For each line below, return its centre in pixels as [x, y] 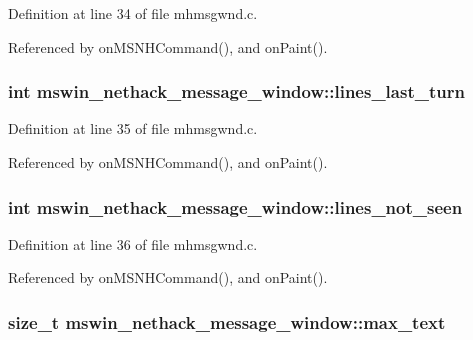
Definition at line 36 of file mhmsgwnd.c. [133, 243]
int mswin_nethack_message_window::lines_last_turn [236, 91]
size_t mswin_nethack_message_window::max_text [227, 321]
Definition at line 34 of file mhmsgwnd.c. [133, 13]
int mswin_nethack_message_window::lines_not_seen [235, 206]
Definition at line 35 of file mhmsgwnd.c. [133, 128]
